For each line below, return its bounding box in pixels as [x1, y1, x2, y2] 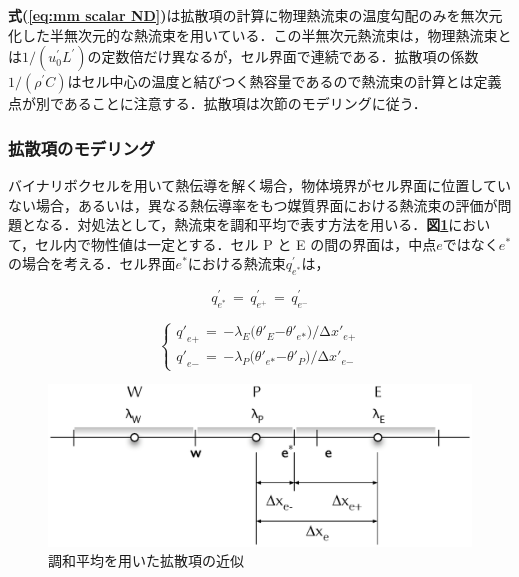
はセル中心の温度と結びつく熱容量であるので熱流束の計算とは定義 [67, 71, 502, 92]
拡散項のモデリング [8, 135, 156, 160]
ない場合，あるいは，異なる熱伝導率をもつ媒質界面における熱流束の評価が [8, 194, 498, 215]
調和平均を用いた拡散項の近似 [48, 550, 244, 571]
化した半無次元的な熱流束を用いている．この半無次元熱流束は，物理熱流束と [8, 24, 512, 45]
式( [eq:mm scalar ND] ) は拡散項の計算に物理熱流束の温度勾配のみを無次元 [8, 5, 503, 25]
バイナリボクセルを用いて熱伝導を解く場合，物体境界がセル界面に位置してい [8, 175, 511, 195]
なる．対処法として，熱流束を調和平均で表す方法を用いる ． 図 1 [35, 214, 449, 235]
